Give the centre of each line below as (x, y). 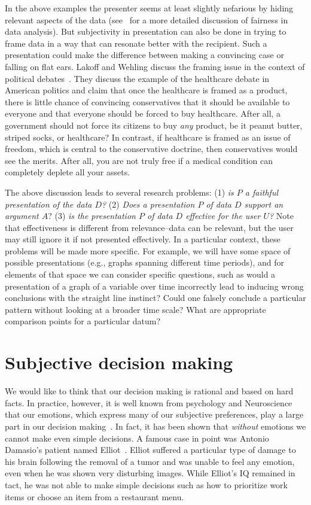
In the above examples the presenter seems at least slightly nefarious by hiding (149, 8)
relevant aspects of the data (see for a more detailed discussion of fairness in (147, 19)
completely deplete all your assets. (68, 172)
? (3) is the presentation (92, 216)
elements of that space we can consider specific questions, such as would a (140, 274)
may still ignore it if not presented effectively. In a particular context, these (143, 239)
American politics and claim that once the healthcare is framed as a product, (146, 90)
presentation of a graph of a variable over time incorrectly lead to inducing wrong (154, 286)
